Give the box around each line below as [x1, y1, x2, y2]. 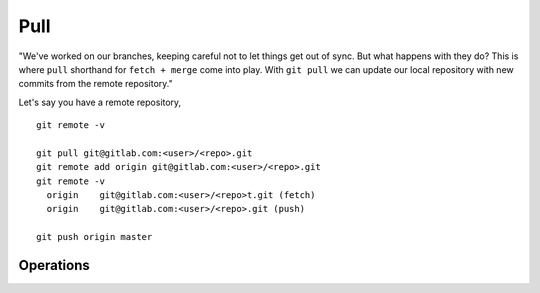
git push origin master [36, 231, 153, 243]
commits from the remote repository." [18, 78, 174, 90]
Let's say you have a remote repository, [18, 96, 182, 108]
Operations [18, 257, 90, 274]
